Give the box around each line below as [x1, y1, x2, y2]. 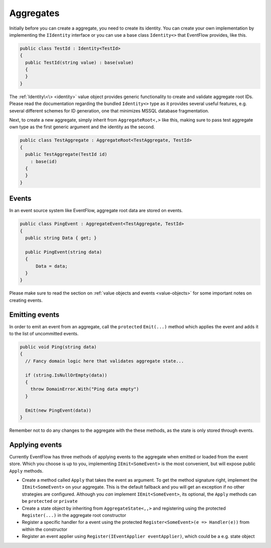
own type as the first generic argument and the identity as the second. [9, 124, 155, 130]
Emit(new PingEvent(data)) [25, 407, 92, 413]
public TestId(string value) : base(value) [25, 59, 134, 65]
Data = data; [36, 263, 68, 269]
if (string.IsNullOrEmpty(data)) [25, 372, 107, 378]
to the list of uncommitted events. [9, 331, 79, 337]
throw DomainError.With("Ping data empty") [30, 386, 139, 392]
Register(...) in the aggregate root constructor [22, 512, 126, 518]
